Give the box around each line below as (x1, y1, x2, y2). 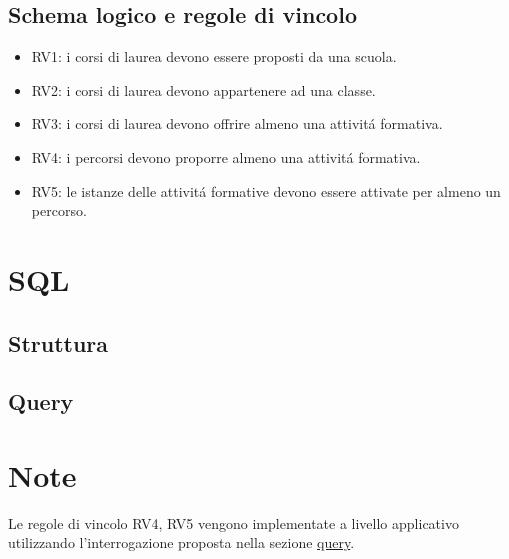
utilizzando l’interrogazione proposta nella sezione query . (8, 532, 355, 553)
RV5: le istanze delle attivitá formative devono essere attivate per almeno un (31, 180, 501, 201)
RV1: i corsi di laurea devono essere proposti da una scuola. (31, 46, 397, 67)
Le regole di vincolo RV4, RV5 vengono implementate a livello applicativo (8, 512, 459, 533)
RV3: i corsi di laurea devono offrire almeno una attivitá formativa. (31, 113, 443, 134)
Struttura (8, 327, 109, 358)
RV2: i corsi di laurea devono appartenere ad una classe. (31, 79, 376, 100)
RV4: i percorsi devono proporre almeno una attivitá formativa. (31, 146, 421, 167)
